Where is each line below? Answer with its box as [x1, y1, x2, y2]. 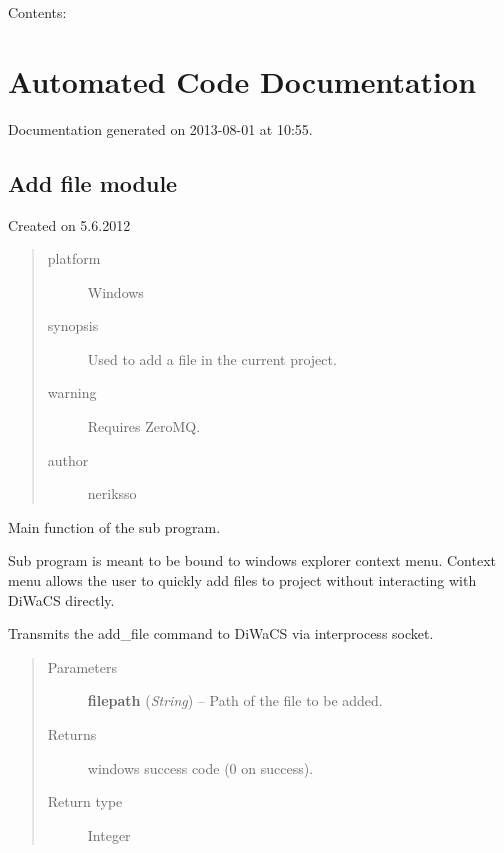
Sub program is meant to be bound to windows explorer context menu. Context [8, 550, 496, 571]
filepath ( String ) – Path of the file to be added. [87, 690, 383, 711]
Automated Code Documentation [8, 60, 477, 101]
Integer [87, 824, 131, 845]
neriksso [87, 483, 137, 504]
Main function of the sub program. [8, 516, 221, 537]
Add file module [8, 167, 178, 198]
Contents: [8, 2, 67, 22]
